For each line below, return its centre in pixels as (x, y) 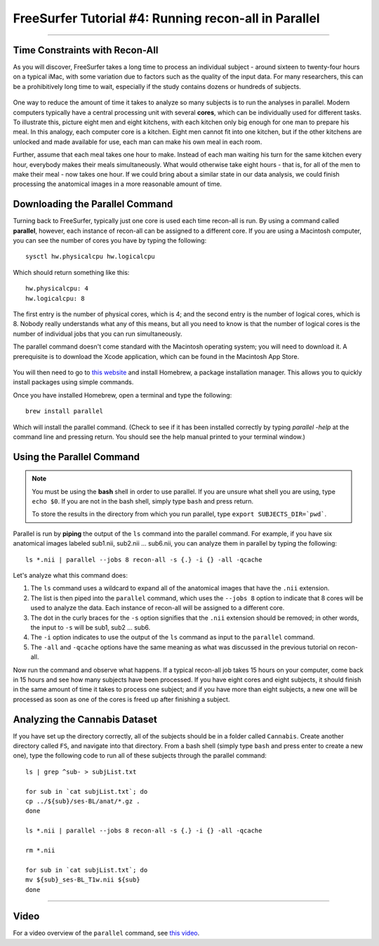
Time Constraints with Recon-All (86, 50)
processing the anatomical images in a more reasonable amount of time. (118, 184)
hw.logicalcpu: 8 (55, 298)
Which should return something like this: (71, 272)
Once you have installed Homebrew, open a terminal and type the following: (122, 395)
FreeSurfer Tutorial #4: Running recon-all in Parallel (166, 18)
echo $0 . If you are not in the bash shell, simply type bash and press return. (143, 501)
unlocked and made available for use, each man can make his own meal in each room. (138, 142)
